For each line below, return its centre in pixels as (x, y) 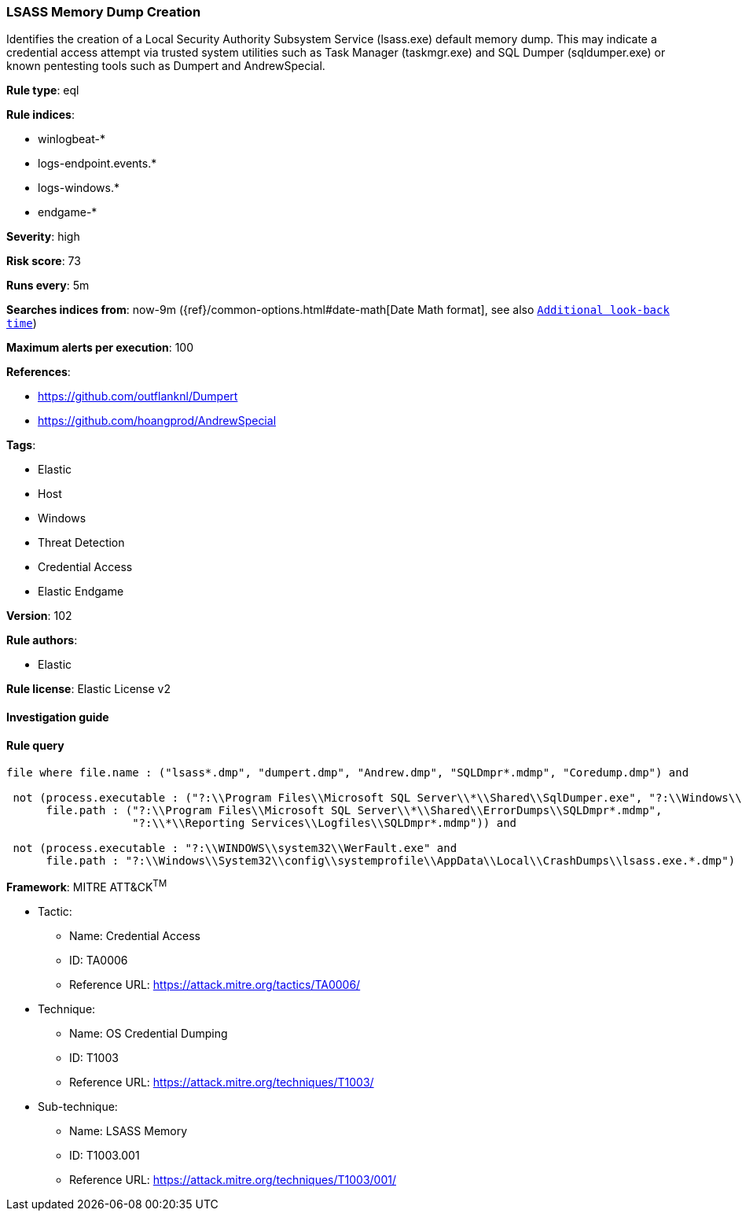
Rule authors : (42, 640)
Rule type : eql (43, 90)
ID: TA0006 (99, 960)
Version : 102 (39, 616)
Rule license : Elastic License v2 (88, 689)
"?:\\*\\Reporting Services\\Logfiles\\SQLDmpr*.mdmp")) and (325, 823)
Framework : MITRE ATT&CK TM (87, 886)
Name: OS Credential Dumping (149, 1033)
